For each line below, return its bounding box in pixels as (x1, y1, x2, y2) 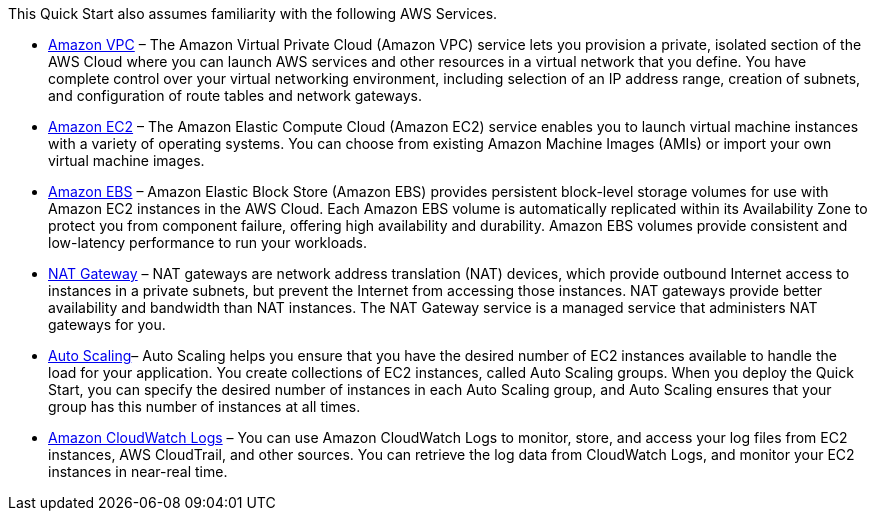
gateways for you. (48, 316, 166, 333)
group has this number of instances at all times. (48, 398, 361, 415)
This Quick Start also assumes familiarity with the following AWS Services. (8, 5, 498, 22)
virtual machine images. (48, 152, 205, 169)
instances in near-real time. (48, 463, 228, 480)
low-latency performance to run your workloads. (48, 234, 368, 251)
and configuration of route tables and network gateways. (48, 87, 422, 104)
